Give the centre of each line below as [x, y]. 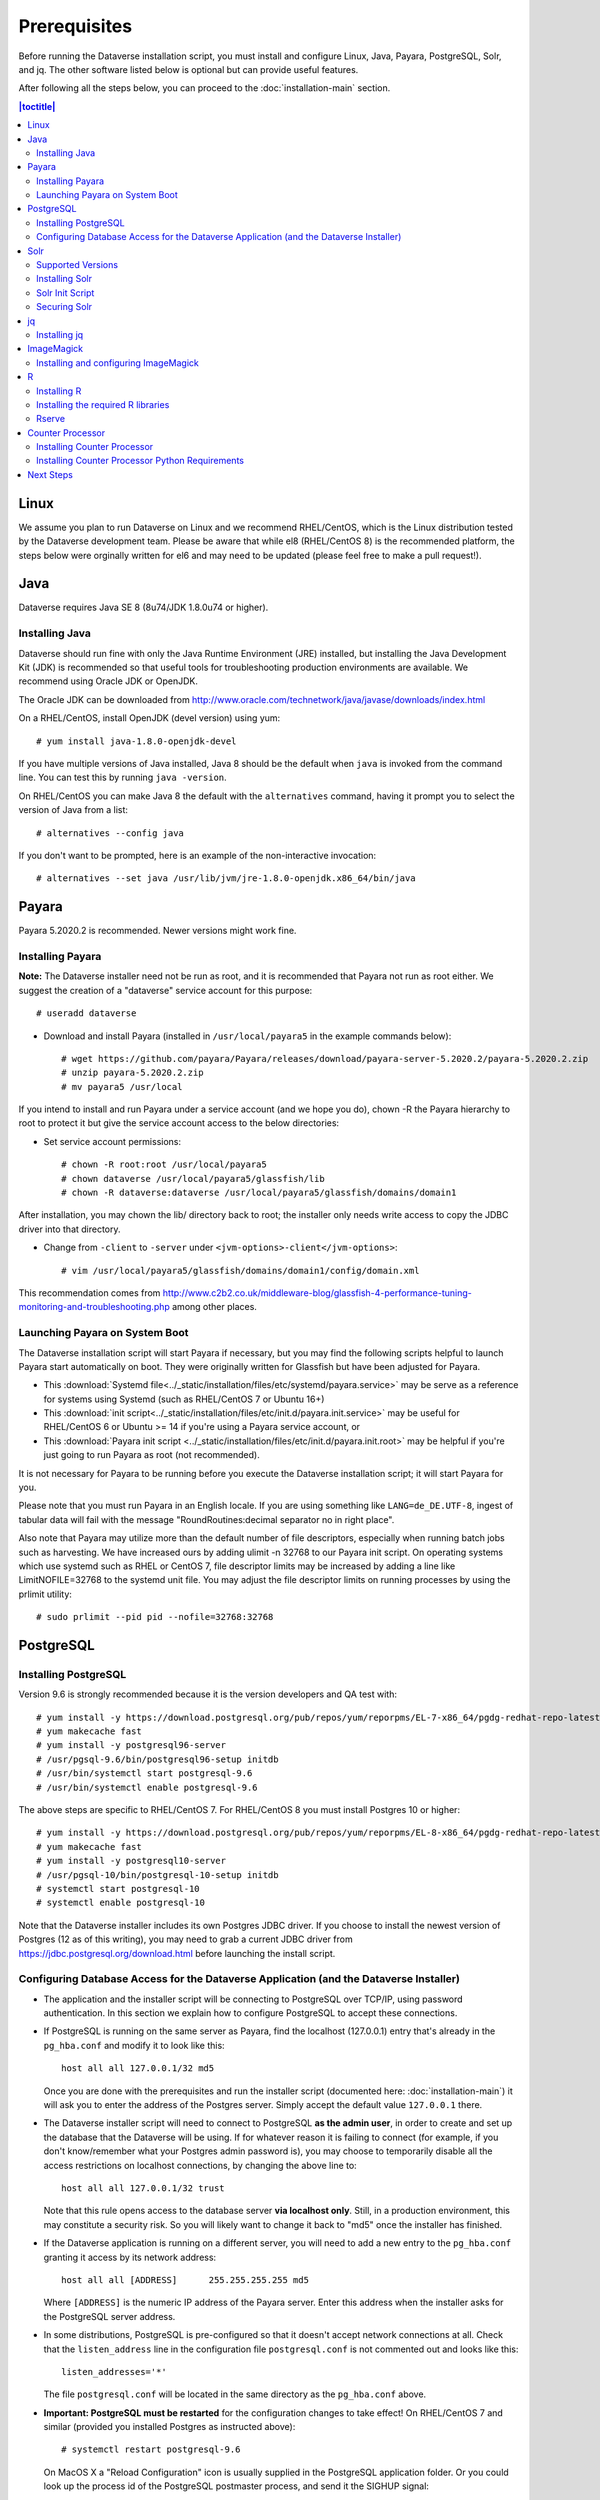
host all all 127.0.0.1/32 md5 [138, 2068]
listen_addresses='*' [114, 2371]
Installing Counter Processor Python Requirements [140, 461]
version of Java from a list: [73, 810]
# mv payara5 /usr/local [122, 1086]
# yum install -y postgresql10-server [131, 1861]
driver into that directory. [69, 1229]
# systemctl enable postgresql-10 [120, 1903]
